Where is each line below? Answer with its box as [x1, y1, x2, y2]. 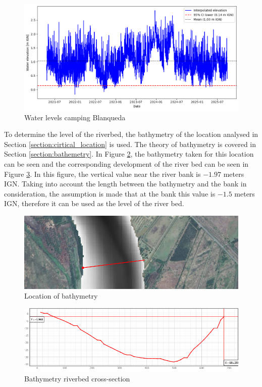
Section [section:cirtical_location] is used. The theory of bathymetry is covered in [4, 138, 256, 149]
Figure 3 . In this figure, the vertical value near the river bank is [4, 168, 201, 179]
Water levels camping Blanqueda [24, 112, 126, 122]
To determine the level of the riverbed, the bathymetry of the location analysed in [4, 129, 258, 139]
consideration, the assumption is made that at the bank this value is [4, 188, 216, 199]
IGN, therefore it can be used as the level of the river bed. [4, 198, 184, 209]
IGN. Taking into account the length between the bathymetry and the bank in [4, 178, 247, 189]
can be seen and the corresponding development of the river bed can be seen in [4, 159, 249, 169]
